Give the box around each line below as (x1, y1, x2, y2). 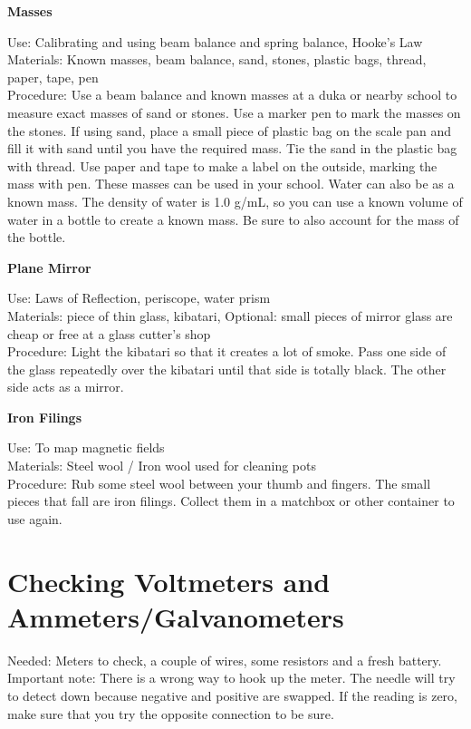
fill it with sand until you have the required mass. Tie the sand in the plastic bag (7, 139, 457, 158)
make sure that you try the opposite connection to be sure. (7, 704, 334, 723)
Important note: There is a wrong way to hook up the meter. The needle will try (7, 668, 456, 687)
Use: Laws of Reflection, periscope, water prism (7, 288, 271, 307)
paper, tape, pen (7, 67, 99, 86)
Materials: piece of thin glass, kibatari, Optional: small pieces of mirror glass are (7, 306, 453, 325)
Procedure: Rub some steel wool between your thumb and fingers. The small (7, 473, 431, 492)
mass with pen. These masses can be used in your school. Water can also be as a (7, 174, 455, 193)
